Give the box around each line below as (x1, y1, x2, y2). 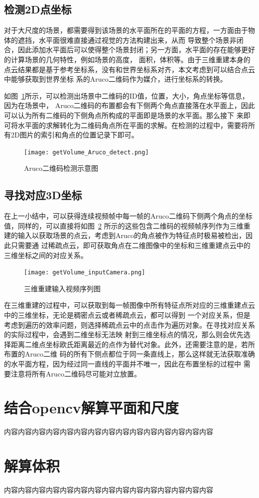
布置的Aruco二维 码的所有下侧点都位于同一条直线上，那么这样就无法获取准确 (4, 349, 255, 359)
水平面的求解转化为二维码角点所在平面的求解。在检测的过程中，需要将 (17, 120, 248, 130)
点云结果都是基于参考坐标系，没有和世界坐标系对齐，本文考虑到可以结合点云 (4, 64, 255, 74)
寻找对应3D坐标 (4, 187, 82, 203)
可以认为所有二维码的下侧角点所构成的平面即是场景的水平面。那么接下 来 (4, 110, 244, 120)
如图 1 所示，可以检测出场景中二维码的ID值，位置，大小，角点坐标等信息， (4, 90, 249, 101)
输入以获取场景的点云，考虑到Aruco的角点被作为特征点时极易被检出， (17, 230, 246, 241)
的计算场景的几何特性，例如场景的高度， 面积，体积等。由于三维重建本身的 (4, 54, 251, 64)
